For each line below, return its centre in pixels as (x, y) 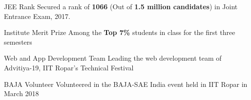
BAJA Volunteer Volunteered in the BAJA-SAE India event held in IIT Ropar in (126, 84)
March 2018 (21, 93)
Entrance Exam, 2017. (37, 16)
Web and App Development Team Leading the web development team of (113, 58)
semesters (18, 42)
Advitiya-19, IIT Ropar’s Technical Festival (69, 67)
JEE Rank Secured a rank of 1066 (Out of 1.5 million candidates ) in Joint (121, 6)
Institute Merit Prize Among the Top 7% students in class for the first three (120, 32)
